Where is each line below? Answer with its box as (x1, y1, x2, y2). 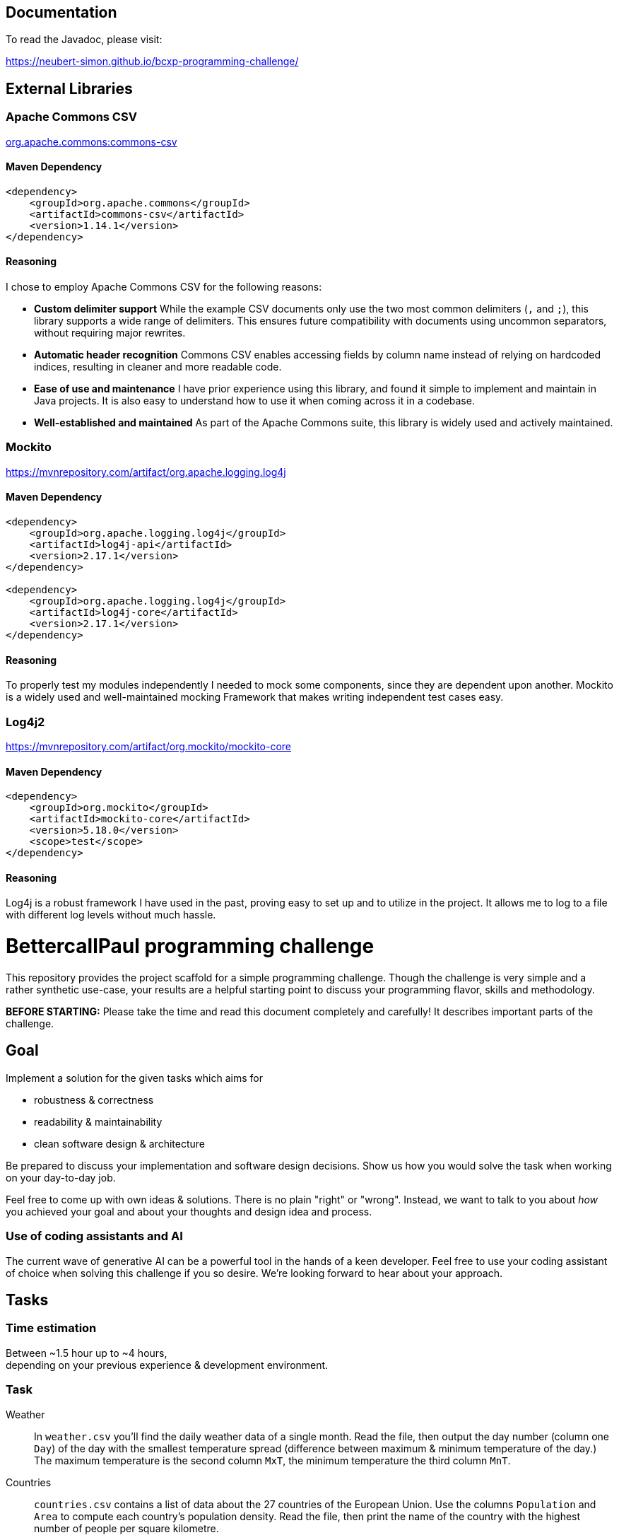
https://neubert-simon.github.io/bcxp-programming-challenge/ (6, 55, 299, 68)
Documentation (6, 4, 117, 21)
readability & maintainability (34, 1115, 163, 1128)
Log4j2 (6, 714, 45, 729)
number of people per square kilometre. (34, 1522, 219, 1534)
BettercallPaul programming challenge (6, 934, 375, 959)
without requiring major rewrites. (34, 327, 186, 339)
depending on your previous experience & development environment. (6, 1358, 329, 1371)
